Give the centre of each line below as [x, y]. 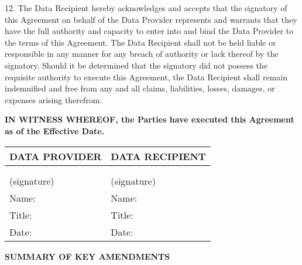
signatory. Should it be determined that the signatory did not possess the [136, 65]
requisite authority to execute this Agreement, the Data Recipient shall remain [146, 77]
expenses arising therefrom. [54, 99]
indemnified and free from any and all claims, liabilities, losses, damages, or [140, 88]
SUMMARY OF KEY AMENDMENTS [87, 256]
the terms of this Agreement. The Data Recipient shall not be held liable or [140, 42]
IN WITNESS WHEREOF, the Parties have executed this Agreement [150, 119]
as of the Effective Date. [55, 130]
